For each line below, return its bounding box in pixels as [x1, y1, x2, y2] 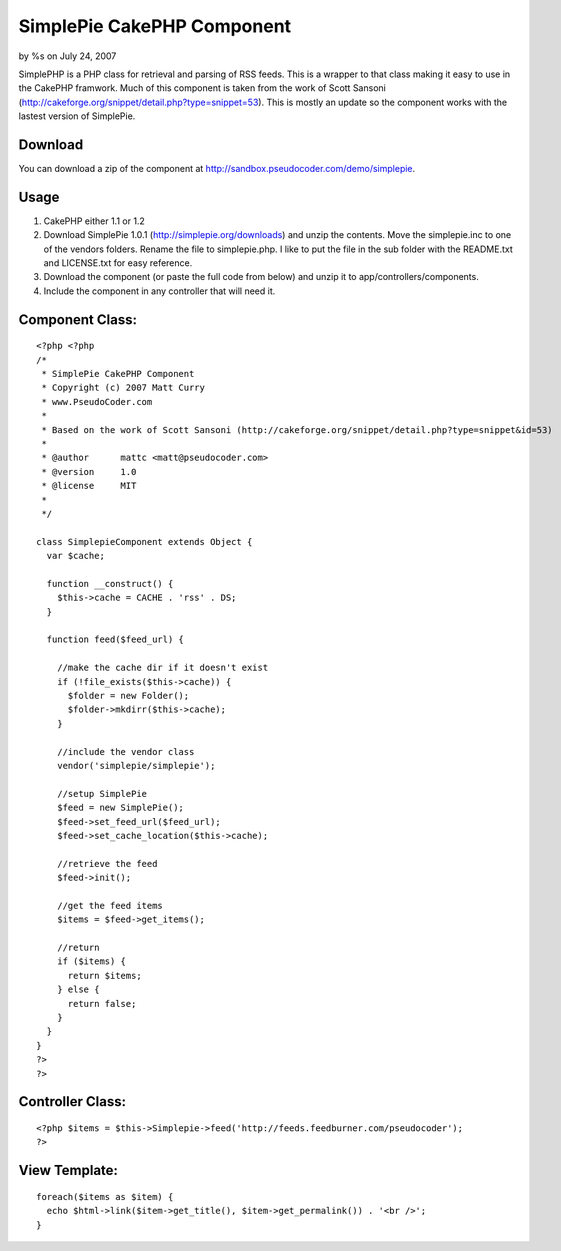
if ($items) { [56, 956, 127, 967]
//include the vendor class [56, 746, 195, 757]
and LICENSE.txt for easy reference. [43, 257, 193, 269]
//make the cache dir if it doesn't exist [56, 662, 269, 674]
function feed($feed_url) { [46, 634, 185, 645]
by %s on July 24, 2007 [18, 50, 117, 62]
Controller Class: [18, 1093, 127, 1110]
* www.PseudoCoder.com [41, 396, 153, 407]
